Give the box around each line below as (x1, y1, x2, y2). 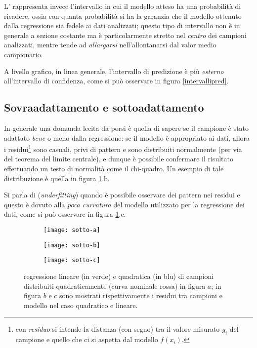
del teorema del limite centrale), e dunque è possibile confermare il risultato (4, 154, 233, 164)
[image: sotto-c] (43, 257, 100, 264)
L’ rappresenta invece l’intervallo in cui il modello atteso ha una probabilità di (4, 1, 241, 11)
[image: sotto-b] (43, 241, 100, 249)
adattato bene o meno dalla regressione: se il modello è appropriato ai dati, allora (4, 132, 250, 143)
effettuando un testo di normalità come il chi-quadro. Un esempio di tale (4, 163, 224, 173)
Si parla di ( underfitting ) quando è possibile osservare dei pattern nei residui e (4, 190, 240, 200)
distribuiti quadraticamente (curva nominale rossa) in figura (24, 280, 206, 291)
